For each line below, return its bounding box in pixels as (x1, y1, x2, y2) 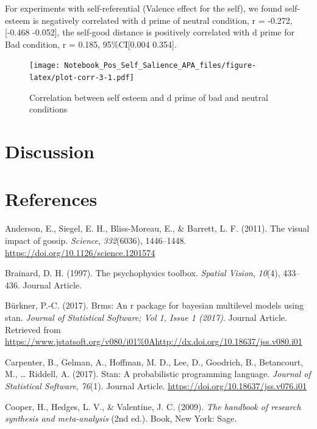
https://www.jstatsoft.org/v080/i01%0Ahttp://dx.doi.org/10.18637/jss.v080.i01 (5, 335, 302, 348)
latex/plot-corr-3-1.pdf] (29, 73, 134, 82)
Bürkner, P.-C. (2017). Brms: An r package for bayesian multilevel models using (5, 299, 304, 312)
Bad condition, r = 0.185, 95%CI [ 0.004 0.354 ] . (5, 37, 177, 50)
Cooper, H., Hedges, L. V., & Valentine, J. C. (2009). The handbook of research (5, 400, 301, 413)
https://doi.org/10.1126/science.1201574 (5, 246, 155, 258)
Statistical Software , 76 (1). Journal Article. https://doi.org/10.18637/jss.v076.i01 (5, 379, 307, 392)
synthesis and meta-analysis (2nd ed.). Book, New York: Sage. (5, 412, 237, 425)
